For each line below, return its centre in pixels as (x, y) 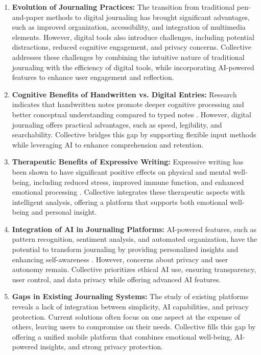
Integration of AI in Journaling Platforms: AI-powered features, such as (134, 229)
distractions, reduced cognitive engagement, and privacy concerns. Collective (132, 47)
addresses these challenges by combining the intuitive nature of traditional (128, 57)
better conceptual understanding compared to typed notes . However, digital (132, 114)
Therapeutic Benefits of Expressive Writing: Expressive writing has (128, 162)
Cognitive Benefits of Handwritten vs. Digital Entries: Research (124, 94)
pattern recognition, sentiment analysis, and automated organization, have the (135, 239)
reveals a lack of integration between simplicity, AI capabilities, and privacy (130, 307)
